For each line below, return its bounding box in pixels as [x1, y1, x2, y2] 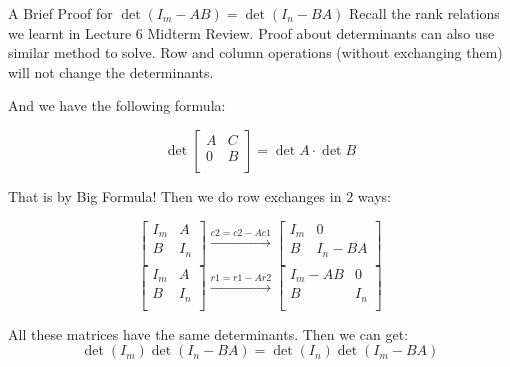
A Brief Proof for [8, 3, 113, 23]
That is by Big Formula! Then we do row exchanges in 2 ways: [8, 185, 391, 206]
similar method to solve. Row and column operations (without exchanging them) [8, 42, 503, 63]
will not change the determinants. [8, 61, 214, 82]
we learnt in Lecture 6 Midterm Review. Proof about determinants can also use [8, 22, 495, 43]
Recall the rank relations [349, 3, 500, 23]
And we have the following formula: [8, 95, 226, 116]
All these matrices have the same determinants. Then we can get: [8, 323, 409, 344]
